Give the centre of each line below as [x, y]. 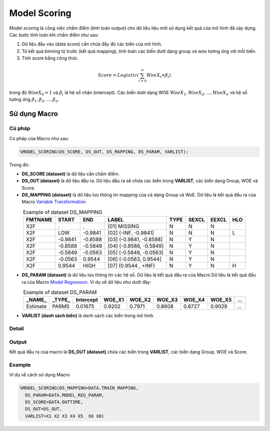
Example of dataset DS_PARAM [60, 292]
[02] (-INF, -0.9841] [131, 233]
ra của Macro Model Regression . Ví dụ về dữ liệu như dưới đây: [86, 282]
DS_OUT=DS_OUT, [44, 409]
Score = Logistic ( [118, 75]
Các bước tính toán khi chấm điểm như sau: [54, 35]
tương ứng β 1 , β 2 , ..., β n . [34, 100]
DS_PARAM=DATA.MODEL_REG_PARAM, [65, 395]
